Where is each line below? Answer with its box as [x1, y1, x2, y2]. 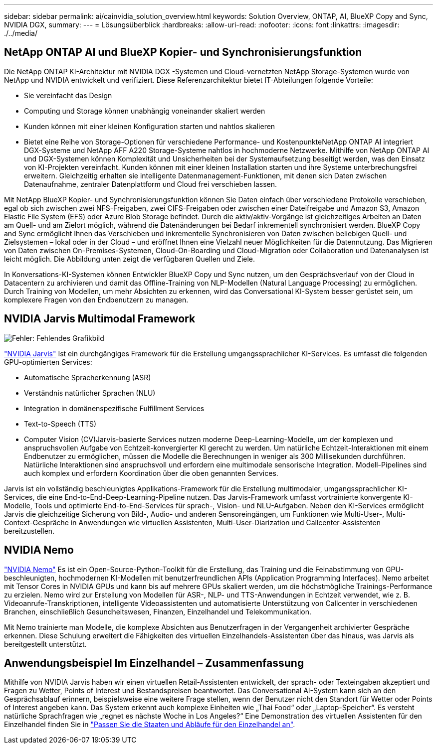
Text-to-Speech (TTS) [24, 419, 97, 428]
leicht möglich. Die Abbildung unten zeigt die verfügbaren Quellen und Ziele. [4, 254, 255, 263]
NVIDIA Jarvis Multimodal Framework [4, 312, 196, 325]
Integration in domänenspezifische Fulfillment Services [24, 404, 205, 413]
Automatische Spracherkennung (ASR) [24, 373, 151, 382]
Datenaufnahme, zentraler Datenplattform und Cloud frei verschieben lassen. [24, 179, 277, 188]
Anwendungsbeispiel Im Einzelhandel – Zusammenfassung [4, 656, 304, 669]
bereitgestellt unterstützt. [4, 639, 87, 648]
